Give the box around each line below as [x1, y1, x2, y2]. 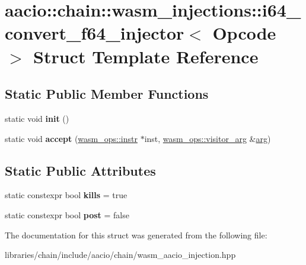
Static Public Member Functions [5, 85, 209, 103]
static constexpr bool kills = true [5, 189, 128, 201]
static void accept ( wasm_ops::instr [5, 132, 138, 144]
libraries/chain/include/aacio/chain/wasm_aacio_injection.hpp [5, 248, 236, 261]
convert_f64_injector [5, 21, 184, 45]
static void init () [5, 112, 69, 124]
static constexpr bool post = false [5, 208, 129, 221]
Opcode [212, 21, 276, 45]
